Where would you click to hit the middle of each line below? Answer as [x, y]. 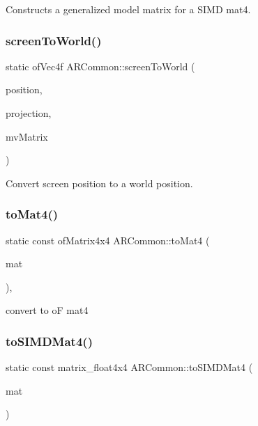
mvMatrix [27, 136]
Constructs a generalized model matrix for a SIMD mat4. [128, 9]
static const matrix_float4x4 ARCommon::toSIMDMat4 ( [129, 367]
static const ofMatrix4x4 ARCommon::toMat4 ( [108, 240]
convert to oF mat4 [47, 310]
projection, [29, 113]
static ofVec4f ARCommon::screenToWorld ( [100, 66]
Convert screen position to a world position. [99, 183]
